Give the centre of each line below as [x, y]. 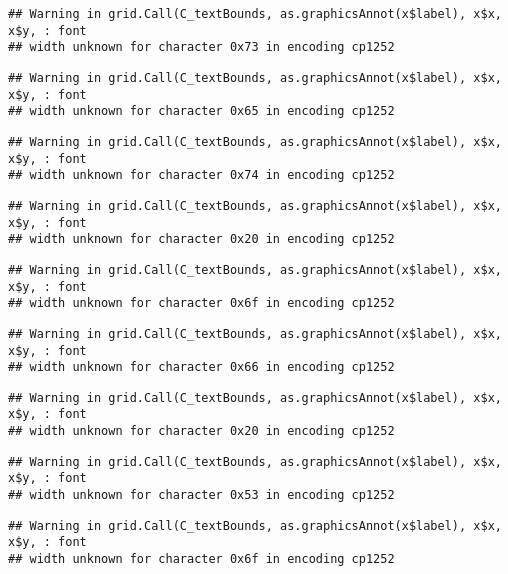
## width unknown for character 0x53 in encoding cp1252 [201, 495]
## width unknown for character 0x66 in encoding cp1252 [201, 367]
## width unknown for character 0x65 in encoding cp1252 [201, 111]
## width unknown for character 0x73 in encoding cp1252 [201, 47]
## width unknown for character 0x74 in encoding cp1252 [201, 175]
